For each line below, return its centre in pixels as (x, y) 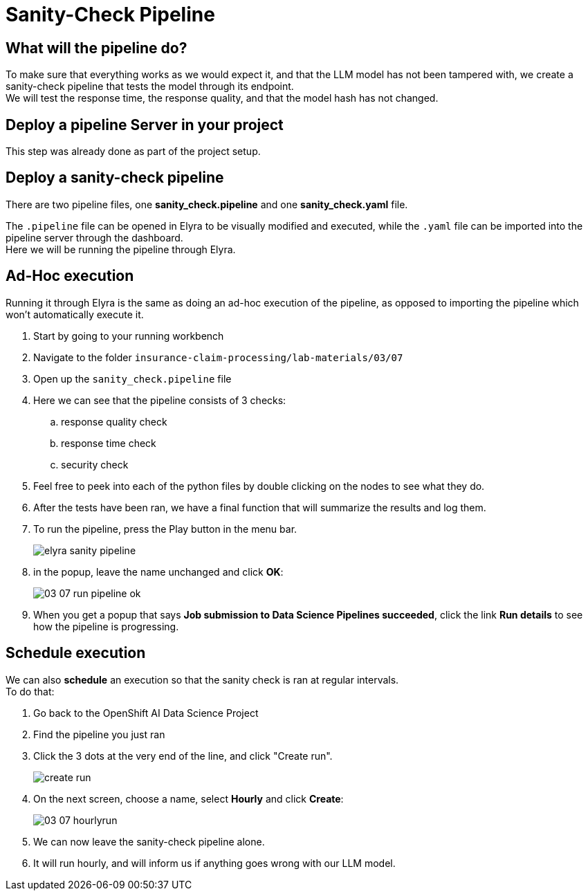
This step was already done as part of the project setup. (133, 152)
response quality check (114, 421)
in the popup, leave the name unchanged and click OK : (158, 572)
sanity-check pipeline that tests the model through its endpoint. (150, 86)
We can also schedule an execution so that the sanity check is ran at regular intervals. (202, 679)
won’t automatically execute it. (75, 314)
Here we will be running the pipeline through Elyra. (121, 249)
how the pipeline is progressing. (106, 626)
